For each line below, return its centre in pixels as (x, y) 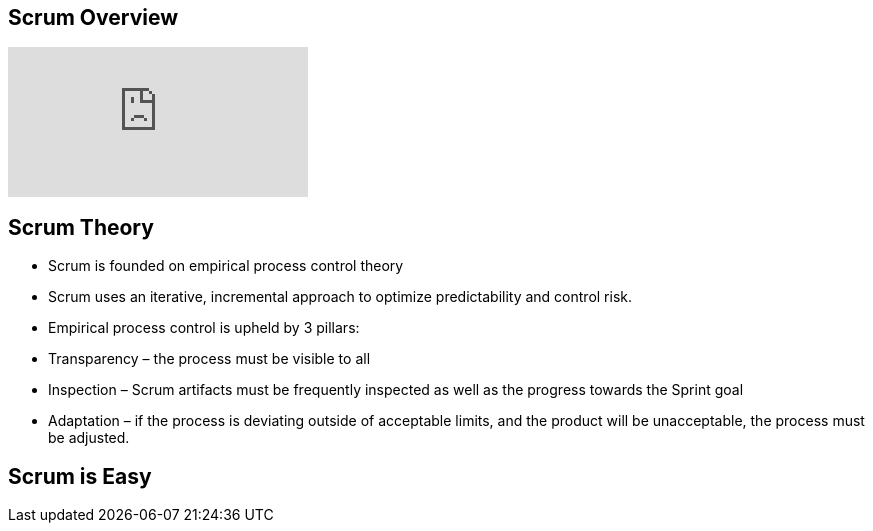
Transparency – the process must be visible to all (209, 359)
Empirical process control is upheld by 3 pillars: (204, 328)
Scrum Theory (81, 227)
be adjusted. (89, 438)
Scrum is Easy (80, 476)
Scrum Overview (93, 17)
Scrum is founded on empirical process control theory (226, 266)
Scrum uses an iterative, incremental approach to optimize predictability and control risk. (340, 297)
